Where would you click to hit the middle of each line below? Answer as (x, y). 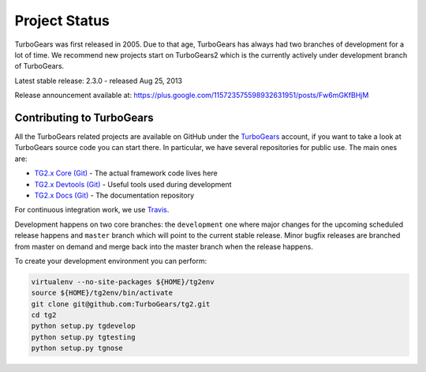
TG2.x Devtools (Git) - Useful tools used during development (133, 184)
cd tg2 (44, 315)
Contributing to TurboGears (84, 117)
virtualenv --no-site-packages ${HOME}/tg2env (123, 282)
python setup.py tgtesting (83, 337)
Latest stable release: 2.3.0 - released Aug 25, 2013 (99, 81)
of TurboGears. (39, 66)
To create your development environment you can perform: (111, 261)
